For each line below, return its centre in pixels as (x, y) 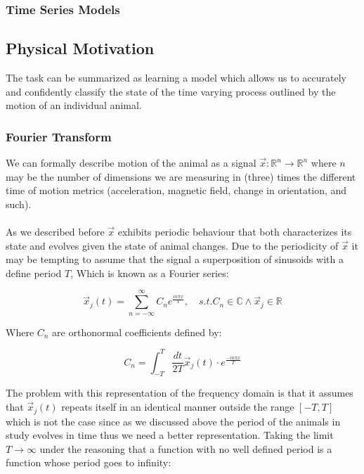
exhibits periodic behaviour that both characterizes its (235, 232)
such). (19, 204)
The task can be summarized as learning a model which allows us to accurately (176, 78)
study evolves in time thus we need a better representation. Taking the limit (170, 435)
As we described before (55, 232)
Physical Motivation (80, 48)
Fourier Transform (59, 136)
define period (34, 273)
